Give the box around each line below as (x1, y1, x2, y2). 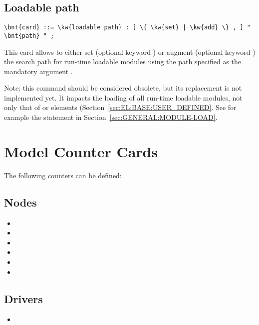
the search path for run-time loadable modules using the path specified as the (4, 56, 241, 67)
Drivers (4, 291, 43, 306)
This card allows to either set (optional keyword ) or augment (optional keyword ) (4, 46, 256, 57)
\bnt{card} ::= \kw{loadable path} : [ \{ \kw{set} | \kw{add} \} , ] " (4, 24, 251, 31)
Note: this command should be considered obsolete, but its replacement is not (4, 83, 242, 93)
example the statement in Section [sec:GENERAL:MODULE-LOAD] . (4, 112, 218, 122)
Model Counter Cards (4, 141, 158, 161)
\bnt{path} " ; (4, 32, 54, 39)
